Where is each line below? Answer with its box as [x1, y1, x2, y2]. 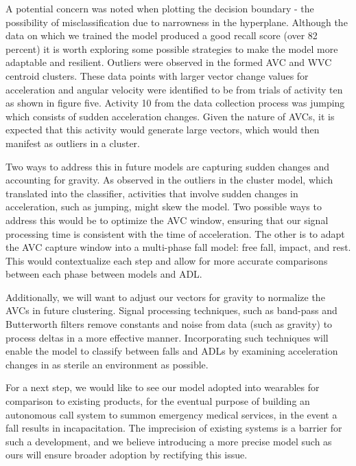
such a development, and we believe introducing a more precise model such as [5, 434, 332, 448]
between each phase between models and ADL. [5, 267, 202, 281]
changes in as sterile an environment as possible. [5, 357, 209, 371]
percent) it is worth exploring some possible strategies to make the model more [5, 41, 338, 56]
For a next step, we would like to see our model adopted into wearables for [5, 380, 320, 395]
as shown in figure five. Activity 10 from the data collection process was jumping [5, 96, 345, 110]
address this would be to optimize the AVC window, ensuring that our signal [5, 212, 329, 227]
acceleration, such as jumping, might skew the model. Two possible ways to [5, 199, 322, 214]
